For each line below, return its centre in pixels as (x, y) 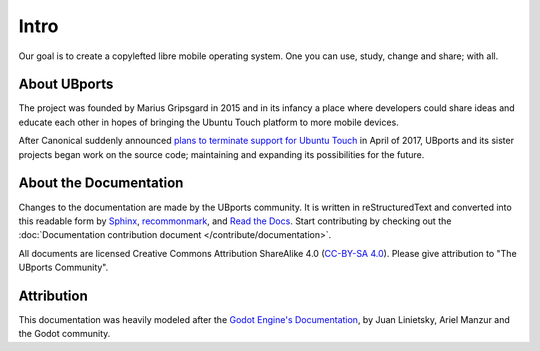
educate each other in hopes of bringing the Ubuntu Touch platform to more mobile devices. (208, 122)
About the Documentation (101, 183)
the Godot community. (64, 334)
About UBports (66, 84)
